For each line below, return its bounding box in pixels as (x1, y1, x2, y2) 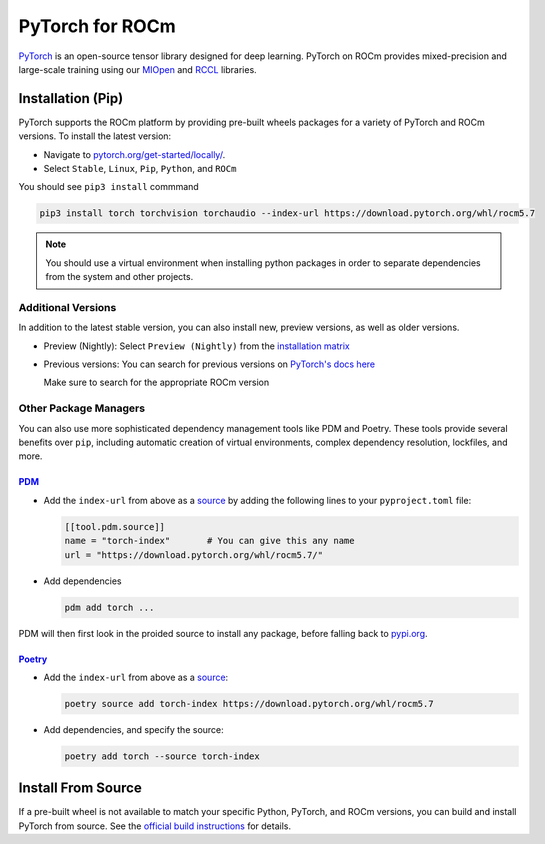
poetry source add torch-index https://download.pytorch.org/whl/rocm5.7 (64, 698, 434, 709)
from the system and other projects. (45, 271, 194, 283)
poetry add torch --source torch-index (64, 750, 260, 762)
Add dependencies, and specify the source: (43, 723, 224, 735)
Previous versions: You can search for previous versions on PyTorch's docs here (43, 358, 375, 370)
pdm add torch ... (64, 601, 155, 613)
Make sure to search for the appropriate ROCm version (43, 376, 270, 389)
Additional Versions (18, 300, 117, 314)
